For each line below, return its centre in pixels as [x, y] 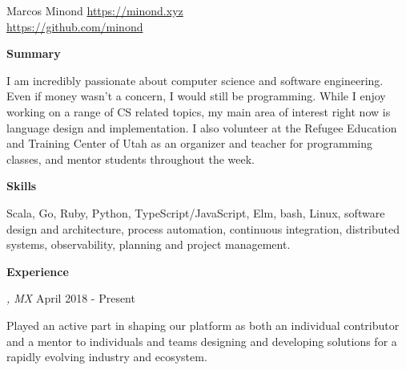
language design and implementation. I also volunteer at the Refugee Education [202, 127]
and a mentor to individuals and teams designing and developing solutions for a [202, 341]
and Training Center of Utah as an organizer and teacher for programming [189, 143]
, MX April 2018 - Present [71, 298]
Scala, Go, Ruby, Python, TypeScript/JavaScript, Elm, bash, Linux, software [196, 212]
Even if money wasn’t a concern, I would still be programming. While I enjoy [196, 96]
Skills [22, 186]
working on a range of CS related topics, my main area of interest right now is [199, 111]
